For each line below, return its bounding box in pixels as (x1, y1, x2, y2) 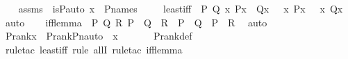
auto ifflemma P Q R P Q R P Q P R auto (5, 15, 267, 29)
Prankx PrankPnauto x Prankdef (5, 28, 192, 43)
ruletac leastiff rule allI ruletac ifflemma (5, 42, 183, 56)
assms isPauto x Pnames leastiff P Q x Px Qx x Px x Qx (18, 1, 343, 15)
